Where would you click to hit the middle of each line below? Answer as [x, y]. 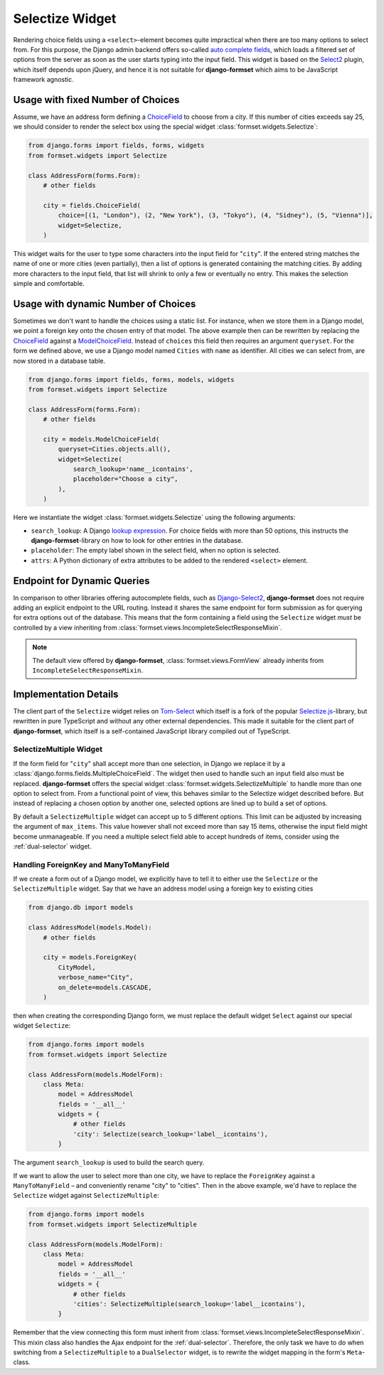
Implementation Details [66, 694]
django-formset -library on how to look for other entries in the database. [137, 540]
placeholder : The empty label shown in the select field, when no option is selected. [156, 551]
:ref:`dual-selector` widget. [52, 846]
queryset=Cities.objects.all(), [114, 449]
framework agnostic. [43, 80]
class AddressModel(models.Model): [90, 928]
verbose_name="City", [96, 977]
